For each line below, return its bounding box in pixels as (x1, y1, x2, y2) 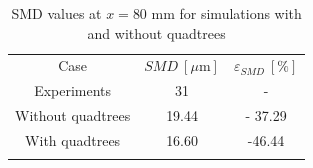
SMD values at (11, 3, 102, 23)
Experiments (34, 80, 112, 101)
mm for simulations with (151, 3, 302, 23)
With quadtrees (25, 129, 121, 150)
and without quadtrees (87, 22, 226, 43)
